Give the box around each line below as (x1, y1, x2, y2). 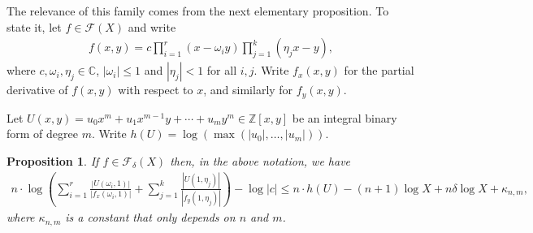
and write (128, 18, 176, 35)
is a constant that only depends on (65, 209, 236, 226)
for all (206, 62, 237, 79)
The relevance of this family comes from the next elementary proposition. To (6, 2, 389, 19)
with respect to (118, 81, 193, 98)
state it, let (6, 18, 62, 35)
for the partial (344, 62, 414, 79)
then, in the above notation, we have (170, 152, 351, 169)
